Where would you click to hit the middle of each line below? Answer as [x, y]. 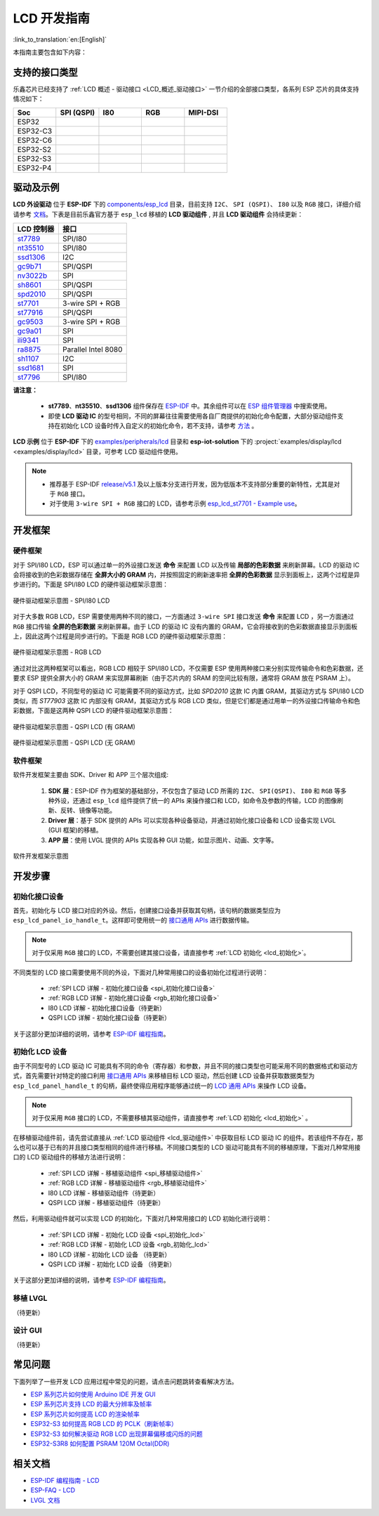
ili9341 [28, 340]
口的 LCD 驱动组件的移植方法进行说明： [70, 1157]
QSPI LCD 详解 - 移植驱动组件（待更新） [106, 1203]
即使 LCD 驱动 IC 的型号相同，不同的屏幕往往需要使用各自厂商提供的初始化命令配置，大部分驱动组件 [193, 416]
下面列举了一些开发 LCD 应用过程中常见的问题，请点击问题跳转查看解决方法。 [125, 1381]
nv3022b [32, 276]
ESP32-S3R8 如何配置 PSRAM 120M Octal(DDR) [100, 1443]
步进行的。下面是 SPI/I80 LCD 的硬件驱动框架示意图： [91, 584]
